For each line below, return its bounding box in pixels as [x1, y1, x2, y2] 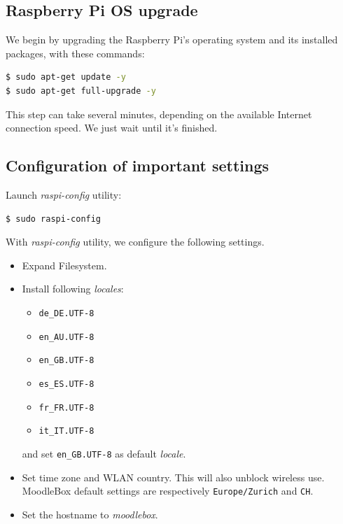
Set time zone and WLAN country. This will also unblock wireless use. [22, 469, 325, 484]
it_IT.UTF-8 [38, 426, 94, 437]
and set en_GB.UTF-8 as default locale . [22, 446, 186, 460]
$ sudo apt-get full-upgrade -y [6, 85, 156, 96]
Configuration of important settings [6, 155, 269, 176]
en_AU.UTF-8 [38, 332, 94, 342]
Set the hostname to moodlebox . [22, 507, 158, 521]
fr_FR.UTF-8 [38, 402, 94, 413]
